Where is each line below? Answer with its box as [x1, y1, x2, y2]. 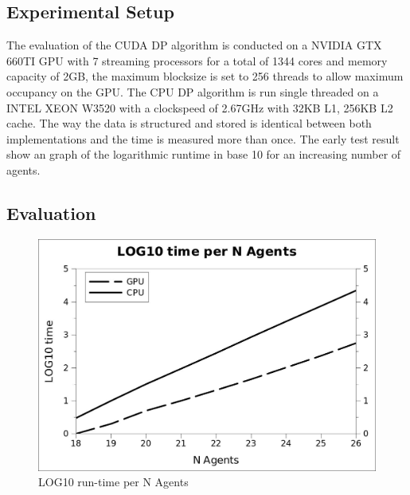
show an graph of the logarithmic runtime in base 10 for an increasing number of [6, 146, 401, 163]
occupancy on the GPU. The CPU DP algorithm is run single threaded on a [6, 83, 379, 100]
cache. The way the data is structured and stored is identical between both [6, 115, 372, 132]
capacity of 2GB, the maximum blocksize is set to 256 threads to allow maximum [6, 68, 404, 84]
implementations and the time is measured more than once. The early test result [6, 130, 400, 147]
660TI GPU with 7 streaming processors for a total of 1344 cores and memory [6, 52, 388, 69]
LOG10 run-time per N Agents [38, 473, 189, 490]
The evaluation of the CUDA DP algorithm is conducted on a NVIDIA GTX [6, 37, 382, 53]
